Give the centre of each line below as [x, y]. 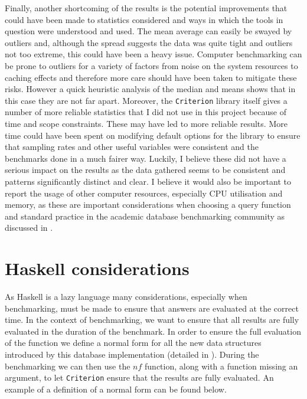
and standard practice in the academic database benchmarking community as [145, 216]
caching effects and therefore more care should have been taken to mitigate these [151, 77]
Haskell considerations [97, 268]
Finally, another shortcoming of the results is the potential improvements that [146, 8]
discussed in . [29, 228]
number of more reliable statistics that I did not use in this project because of [146, 112]
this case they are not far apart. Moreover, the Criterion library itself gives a [146, 100]
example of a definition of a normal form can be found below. [116, 389]
